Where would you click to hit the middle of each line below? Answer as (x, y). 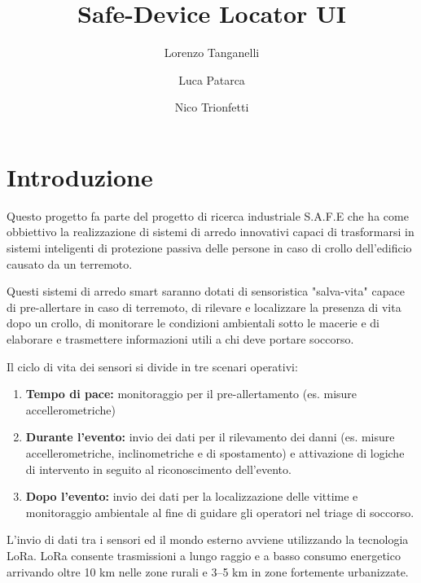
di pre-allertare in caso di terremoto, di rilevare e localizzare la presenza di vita (204, 307)
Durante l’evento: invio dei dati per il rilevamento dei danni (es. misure (210, 437)
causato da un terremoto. (70, 263)
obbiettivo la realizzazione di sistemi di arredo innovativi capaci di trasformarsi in (210, 232)
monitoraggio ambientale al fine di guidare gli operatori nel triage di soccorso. (220, 512)
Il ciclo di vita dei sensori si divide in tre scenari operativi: (152, 366)
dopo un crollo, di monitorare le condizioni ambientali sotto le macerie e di (193, 323)
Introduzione (80, 176)
